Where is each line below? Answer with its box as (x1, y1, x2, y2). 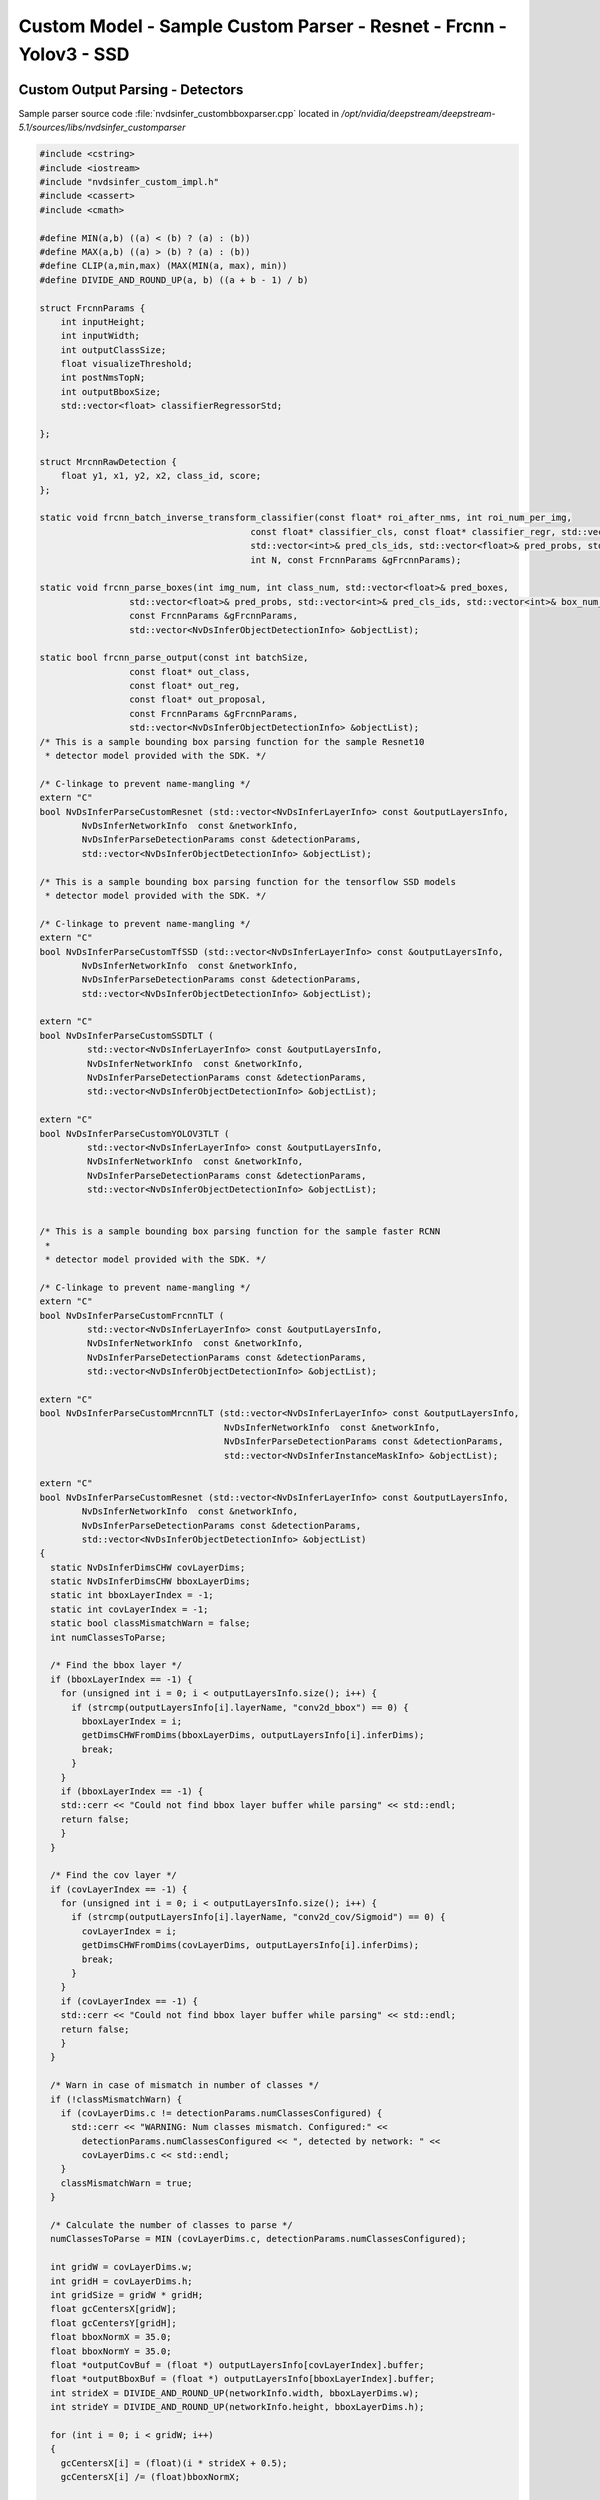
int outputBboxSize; (60, 386, 162, 397)
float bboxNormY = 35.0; (50, 2345, 172, 2357)
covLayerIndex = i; (81, 1925, 177, 1937)
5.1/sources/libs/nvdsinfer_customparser (18, 121, 186, 134)
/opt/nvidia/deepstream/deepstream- (341, 107, 496, 119)
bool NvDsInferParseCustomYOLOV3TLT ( (39, 1128, 230, 1139)
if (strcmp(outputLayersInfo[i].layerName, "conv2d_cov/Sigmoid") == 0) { (71, 1911, 446, 1923)
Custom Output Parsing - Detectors (18, 81, 244, 98)
